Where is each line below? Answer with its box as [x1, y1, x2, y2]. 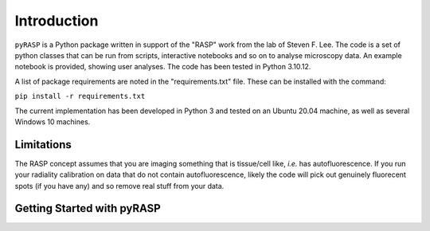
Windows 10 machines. [14, 116, 91, 127]
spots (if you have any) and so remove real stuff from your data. [14, 181, 225, 190]
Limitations [14, 138, 72, 151]
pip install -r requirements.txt [14, 92, 146, 101]
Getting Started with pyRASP [14, 202, 161, 215]
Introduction [14, 12, 99, 29]
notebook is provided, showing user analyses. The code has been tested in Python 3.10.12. [14, 62, 311, 72]
